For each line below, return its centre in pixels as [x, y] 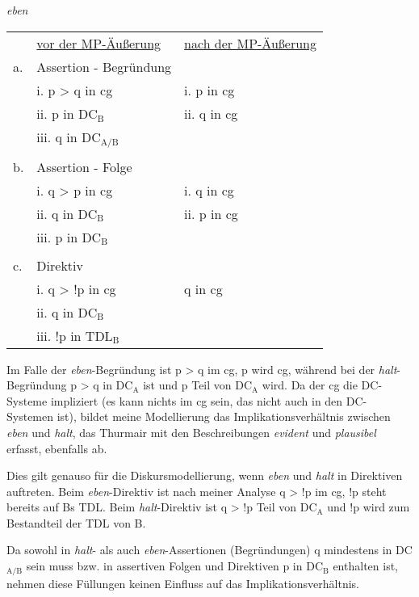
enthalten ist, [365, 566]
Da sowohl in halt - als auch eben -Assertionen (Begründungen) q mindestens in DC [209, 550]
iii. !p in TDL [75, 335]
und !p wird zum [369, 507]
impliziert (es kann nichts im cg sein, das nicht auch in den [197, 400]
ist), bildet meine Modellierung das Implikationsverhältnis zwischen [224, 416]
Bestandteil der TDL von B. [76, 522]
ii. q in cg [211, 113]
